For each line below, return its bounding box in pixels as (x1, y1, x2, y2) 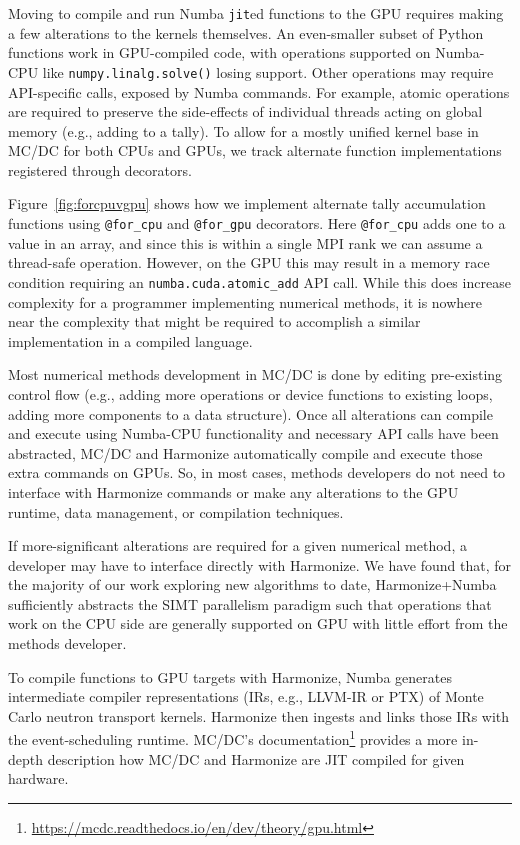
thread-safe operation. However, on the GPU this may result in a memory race (8, 252, 490, 273)
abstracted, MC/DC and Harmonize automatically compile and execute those (8, 442, 483, 463)
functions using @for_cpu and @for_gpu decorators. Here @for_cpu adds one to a (8, 213, 506, 234)
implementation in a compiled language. (8, 330, 253, 351)
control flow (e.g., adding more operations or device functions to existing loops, (8, 383, 493, 404)
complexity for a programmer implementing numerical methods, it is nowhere (8, 291, 483, 312)
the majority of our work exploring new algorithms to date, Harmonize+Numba (8, 574, 497, 595)
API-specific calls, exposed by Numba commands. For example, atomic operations (8, 81, 510, 102)
